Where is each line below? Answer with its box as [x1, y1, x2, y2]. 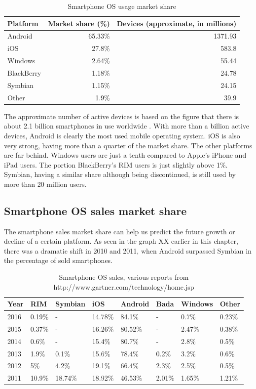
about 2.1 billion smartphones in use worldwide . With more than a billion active [4, 121, 250, 131]
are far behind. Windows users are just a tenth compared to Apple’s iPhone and [4, 150, 247, 160]
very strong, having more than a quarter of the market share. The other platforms [4, 140, 253, 150]
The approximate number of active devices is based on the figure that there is [4, 111, 239, 121]
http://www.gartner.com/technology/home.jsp [53, 281, 194, 292]
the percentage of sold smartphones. [4, 255, 113, 265]
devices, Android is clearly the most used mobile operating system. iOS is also [4, 130, 240, 140]
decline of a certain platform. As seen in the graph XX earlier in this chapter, [4, 236, 238, 246]
